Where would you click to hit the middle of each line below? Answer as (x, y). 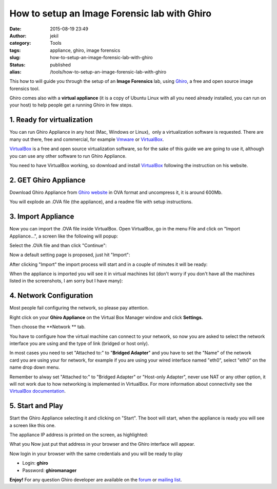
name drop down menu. (35, 367)
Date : (15, 29)
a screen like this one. (33, 425)
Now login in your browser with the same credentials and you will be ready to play (96, 454)
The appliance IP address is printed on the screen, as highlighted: (79, 434)
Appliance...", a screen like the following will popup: (64, 236)
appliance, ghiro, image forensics (85, 50)
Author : (18, 35)
